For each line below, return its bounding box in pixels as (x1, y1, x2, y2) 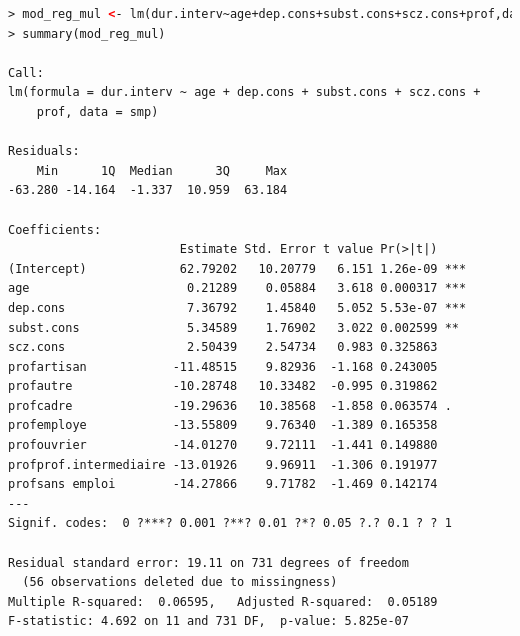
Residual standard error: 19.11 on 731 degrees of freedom (8, 555, 409, 570)
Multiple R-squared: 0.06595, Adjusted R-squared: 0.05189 (8, 594, 438, 609)
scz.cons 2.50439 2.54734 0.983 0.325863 (8, 340, 438, 355)
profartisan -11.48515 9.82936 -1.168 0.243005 (8, 359, 438, 374)
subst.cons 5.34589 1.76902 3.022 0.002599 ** (8, 320, 460, 335)
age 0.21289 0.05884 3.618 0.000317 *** (8, 281, 467, 296)
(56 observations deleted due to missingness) (22, 575, 338, 590)
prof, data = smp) (36, 104, 159, 119)
